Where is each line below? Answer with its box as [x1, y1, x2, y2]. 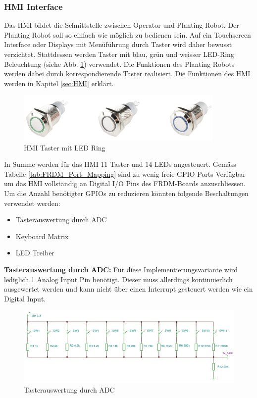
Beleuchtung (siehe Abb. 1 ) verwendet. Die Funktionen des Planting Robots [4, 58, 235, 69]
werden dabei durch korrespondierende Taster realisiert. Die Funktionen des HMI [4, 68, 251, 79]
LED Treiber [15, 248, 54, 258]
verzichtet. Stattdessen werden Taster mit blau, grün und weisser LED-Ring [4, 49, 234, 59]
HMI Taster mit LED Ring [24, 142, 105, 152]
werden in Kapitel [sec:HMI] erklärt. [4, 78, 114, 88]
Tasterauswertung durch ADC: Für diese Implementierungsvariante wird [4, 264, 238, 274]
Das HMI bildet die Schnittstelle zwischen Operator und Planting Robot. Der [4, 20, 239, 30]
